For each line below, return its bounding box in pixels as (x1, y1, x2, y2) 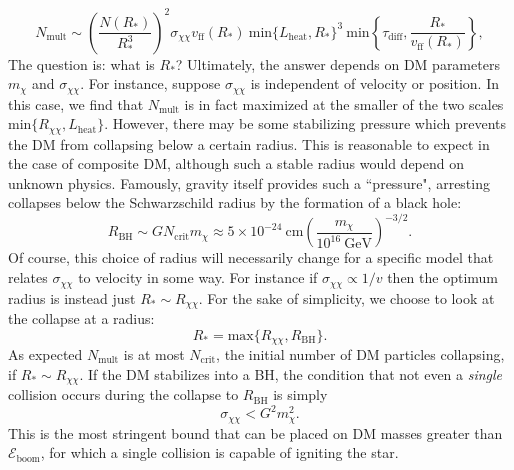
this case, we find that (8, 93, 144, 114)
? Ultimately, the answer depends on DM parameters (175, 53, 500, 74)
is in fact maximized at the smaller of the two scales (184, 93, 504, 114)
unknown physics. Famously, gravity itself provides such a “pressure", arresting (8, 172, 490, 193)
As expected (8, 344, 83, 365)
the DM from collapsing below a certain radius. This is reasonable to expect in (8, 133, 490, 154)
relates (8, 267, 48, 288)
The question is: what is (8, 53, 155, 74)
